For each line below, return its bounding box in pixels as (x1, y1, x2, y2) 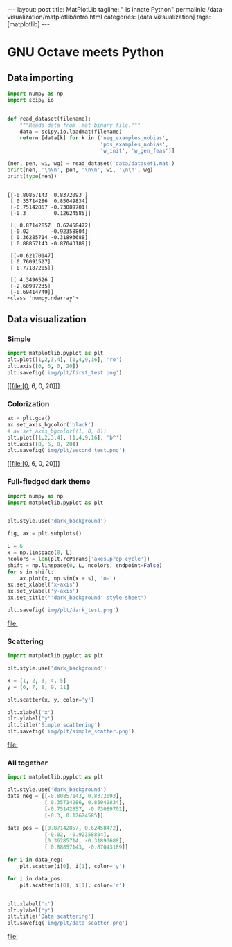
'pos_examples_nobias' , (100, 141, 169, 148)
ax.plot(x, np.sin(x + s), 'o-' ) (19, 575, 116, 582)
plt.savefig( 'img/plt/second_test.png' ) (7, 447, 126, 454)
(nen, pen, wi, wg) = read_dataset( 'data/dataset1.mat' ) (7, 160, 175, 167)
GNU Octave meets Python (7, 44, 165, 60)
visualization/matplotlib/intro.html (7, 12, 102, 21)
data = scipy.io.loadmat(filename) (19, 128, 123, 135)
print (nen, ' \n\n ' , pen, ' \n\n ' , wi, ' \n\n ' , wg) (7, 166, 154, 173)
